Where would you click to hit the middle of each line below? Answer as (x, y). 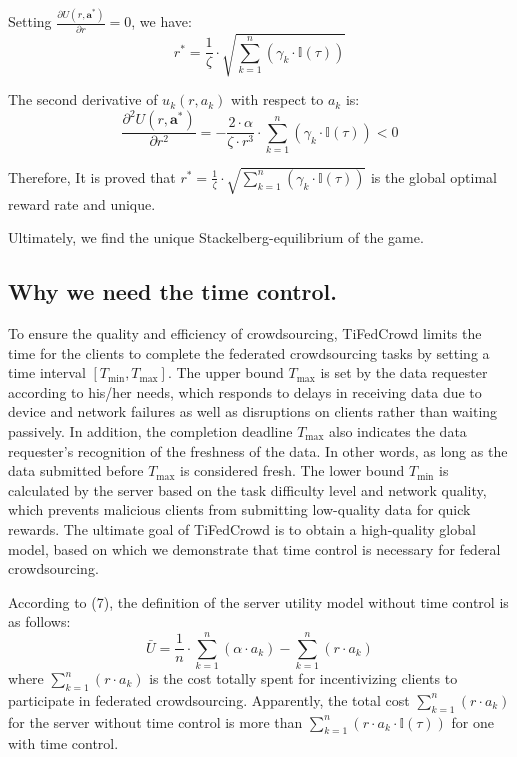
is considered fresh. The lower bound (292, 470)
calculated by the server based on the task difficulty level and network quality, (247, 489)
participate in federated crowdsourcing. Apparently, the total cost (209, 699)
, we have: (161, 21)
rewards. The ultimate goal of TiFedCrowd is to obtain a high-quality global (242, 528)
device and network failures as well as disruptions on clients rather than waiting (253, 411)
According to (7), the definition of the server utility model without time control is (258, 601)
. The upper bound (225, 372)
